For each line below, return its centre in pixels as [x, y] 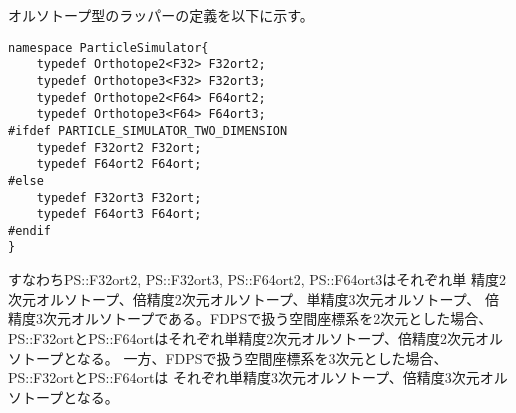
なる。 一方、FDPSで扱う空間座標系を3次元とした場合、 [262, 357]
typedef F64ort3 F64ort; [119, 214]
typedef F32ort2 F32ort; [119, 147]
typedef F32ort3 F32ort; [119, 197]
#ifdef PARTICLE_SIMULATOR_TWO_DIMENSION [148, 130]
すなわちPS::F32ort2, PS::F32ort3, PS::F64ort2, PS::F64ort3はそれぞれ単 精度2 [257, 279]
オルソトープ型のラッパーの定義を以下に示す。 [161, 15]
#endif [29, 230]
